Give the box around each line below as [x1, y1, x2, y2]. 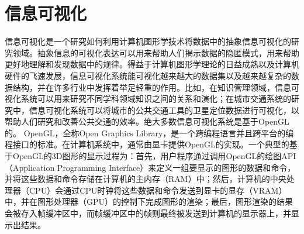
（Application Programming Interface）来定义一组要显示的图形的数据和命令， [5, 161, 296, 173]
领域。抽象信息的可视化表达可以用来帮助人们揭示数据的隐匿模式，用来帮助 [12, 46, 299, 58]
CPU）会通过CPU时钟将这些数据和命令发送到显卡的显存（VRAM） [29, 184, 287, 196]
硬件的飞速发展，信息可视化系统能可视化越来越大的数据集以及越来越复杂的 [5, 69, 291, 81]
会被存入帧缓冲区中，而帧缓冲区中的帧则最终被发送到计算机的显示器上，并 [5, 207, 291, 219]
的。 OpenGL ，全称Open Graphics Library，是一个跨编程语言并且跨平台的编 [5, 126, 294, 139]
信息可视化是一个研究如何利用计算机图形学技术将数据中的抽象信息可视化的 [5, 35, 291, 47]
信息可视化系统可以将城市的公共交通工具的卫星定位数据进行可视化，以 [29, 104, 299, 116]
